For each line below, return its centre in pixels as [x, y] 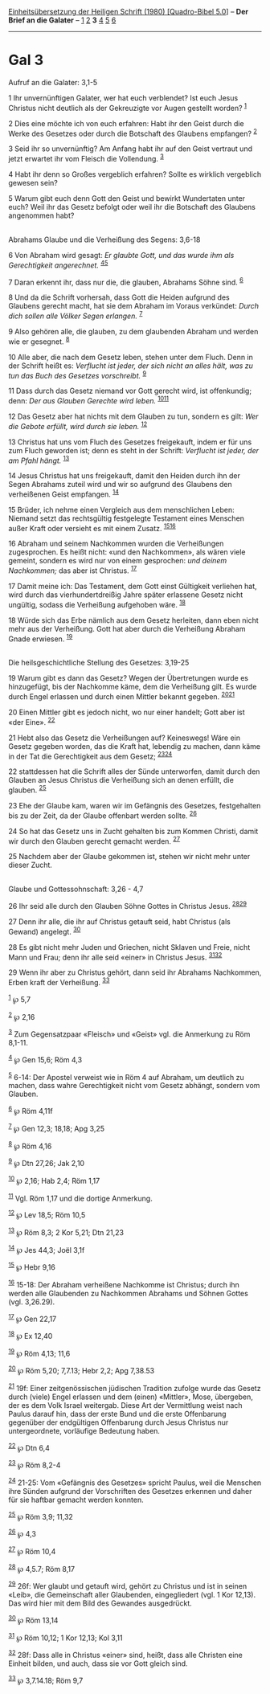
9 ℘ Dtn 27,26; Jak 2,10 [47, 1162]
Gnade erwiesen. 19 [41, 638]
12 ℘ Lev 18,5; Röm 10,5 [47, 1214]
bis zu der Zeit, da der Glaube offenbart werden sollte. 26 [102, 815]
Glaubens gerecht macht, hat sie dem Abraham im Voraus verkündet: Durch [134, 306]
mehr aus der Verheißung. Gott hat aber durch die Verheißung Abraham [127, 628]
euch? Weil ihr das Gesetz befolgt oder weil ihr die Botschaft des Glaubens [132, 207]
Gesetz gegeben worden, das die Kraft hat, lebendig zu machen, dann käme [135, 746]
